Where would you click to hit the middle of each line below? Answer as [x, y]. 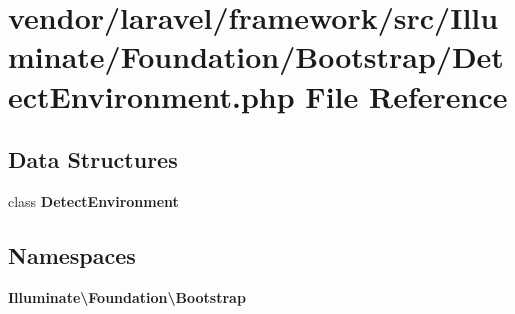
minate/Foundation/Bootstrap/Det [256, 56]
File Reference [406, 95]
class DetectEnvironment [93, 200]
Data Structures [93, 159]
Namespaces [72, 254]
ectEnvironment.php [151, 95]
